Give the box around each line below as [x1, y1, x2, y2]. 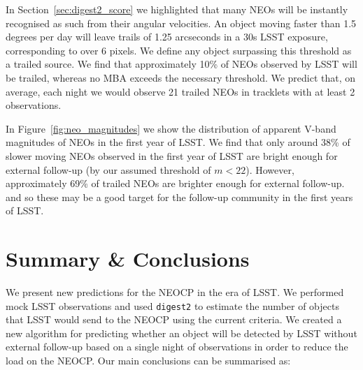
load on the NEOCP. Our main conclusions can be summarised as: [6, 353, 291, 368]
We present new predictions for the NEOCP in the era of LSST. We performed [6, 285, 344, 299]
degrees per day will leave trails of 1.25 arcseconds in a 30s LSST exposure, [6, 29, 328, 44]
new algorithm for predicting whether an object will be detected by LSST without [6, 325, 357, 340]
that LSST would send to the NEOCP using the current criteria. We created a [6, 312, 342, 327]
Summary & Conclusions [6, 244, 250, 273]
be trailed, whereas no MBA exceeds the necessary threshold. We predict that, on [6, 70, 356, 84]
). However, [245, 162, 294, 177]
